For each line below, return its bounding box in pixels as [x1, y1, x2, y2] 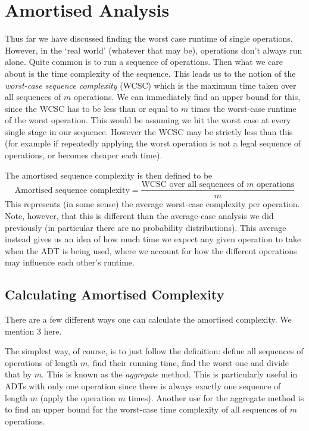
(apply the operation [40, 391, 116, 404]
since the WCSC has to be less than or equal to [5, 102, 179, 114]
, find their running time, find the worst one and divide [88, 356, 289, 368]
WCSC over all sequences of [141, 180, 244, 189]
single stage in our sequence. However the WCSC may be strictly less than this [5, 125, 293, 138]
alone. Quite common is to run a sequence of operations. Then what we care [5, 55, 283, 68]
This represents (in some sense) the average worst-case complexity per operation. [5, 198, 300, 210]
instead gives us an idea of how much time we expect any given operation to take [5, 233, 301, 245]
